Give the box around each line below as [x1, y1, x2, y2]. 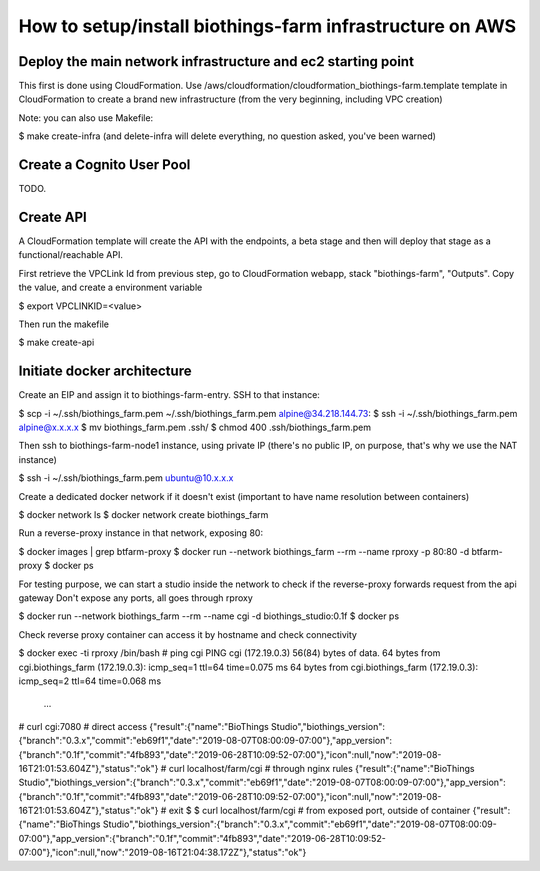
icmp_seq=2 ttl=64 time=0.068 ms [18, 675, 162, 687]
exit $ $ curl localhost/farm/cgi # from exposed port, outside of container [168, 805, 471, 817]
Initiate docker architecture [18, 363, 192, 380]
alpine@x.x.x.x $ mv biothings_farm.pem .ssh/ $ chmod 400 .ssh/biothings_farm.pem [18, 421, 372, 434]
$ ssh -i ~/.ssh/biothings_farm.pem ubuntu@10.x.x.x [18, 472, 234, 484]
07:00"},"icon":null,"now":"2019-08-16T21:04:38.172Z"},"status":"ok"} [18, 846, 307, 859]
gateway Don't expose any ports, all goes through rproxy [18, 591, 254, 604]
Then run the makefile [18, 318, 110, 330]
